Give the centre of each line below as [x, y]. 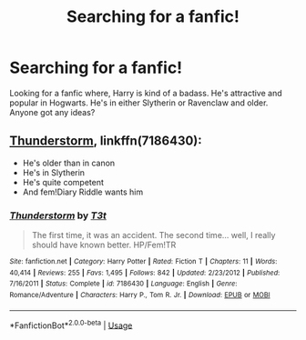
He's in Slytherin [53, 172]
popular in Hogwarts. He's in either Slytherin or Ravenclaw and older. [139, 103]
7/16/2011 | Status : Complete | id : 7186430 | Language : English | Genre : [123, 284]
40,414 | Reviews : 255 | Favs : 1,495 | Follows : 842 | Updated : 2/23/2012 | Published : [145, 273]
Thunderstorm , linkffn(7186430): [106, 141]
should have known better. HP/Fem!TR [104, 245]
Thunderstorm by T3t [58, 215]
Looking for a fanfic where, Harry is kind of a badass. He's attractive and [146, 93]
